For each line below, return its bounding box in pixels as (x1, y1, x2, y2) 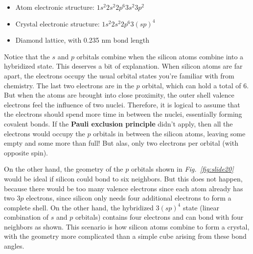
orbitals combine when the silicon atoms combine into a (76, 51, 244, 61)
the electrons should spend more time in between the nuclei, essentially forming (4, 109, 242, 119)
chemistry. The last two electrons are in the (4, 80, 134, 90)
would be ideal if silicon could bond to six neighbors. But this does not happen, (4, 173, 243, 183)
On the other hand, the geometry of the (4, 164, 123, 174)
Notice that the (4, 51, 50, 61)
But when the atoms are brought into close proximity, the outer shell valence (4, 90, 234, 100)
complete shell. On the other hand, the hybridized (4, 202, 154, 212)
